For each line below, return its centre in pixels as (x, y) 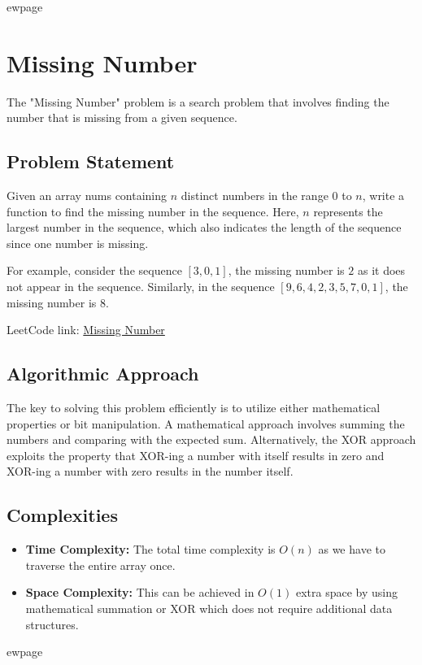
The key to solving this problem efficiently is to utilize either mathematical (194, 408)
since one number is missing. (78, 243)
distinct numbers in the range (255, 196)
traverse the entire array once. (100, 565)
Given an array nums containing (87, 196)
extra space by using (346, 592)
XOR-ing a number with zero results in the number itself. (150, 471)
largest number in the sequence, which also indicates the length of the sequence (204, 227)
